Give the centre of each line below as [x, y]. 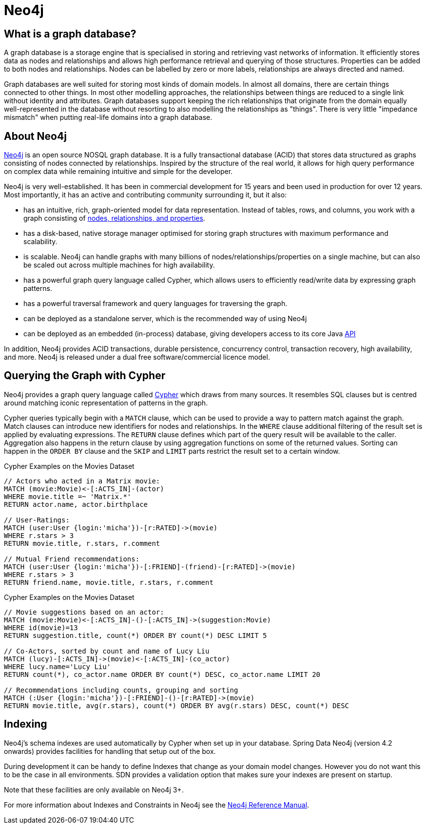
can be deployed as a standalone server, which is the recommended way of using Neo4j [165, 319]
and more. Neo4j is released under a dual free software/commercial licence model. [137, 357]
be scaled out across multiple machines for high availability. [119, 265]
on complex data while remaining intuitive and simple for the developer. [118, 172]
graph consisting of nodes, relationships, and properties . [114, 218]
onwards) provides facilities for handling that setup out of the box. [110, 751]
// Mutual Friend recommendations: [72, 559]
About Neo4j [35, 136]
